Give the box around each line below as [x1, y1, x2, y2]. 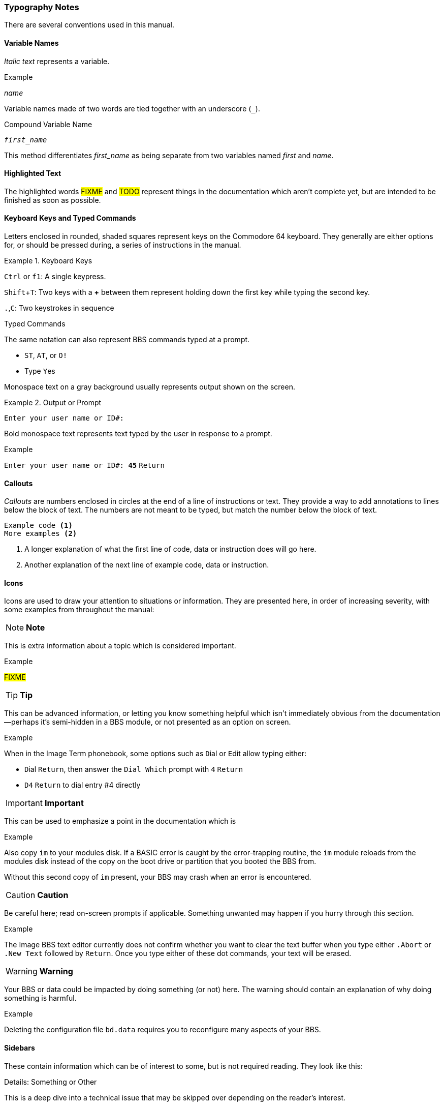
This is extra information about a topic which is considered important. [4, 641, 236, 650]
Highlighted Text [4, 169, 61, 178]
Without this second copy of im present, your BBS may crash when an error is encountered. [4, 873, 311, 882]
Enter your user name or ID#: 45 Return [4, 461, 165, 470]
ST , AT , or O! [24, 351, 68, 360]
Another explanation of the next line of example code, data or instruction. [24, 560, 269, 570]
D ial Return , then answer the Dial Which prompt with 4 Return [24, 765, 243, 774]
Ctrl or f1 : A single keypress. [4, 272, 106, 281]
